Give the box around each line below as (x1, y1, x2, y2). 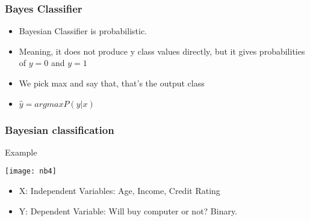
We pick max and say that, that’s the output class (19, 77, 205, 89)
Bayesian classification (5, 122, 114, 137)
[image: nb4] (5, 167, 57, 176)
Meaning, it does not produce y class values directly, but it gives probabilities (19, 44, 305, 57)
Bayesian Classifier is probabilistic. (19, 25, 147, 37)
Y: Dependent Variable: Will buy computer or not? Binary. (19, 204, 238, 217)
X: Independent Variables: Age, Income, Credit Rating (19, 184, 220, 197)
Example (5, 145, 37, 158)
